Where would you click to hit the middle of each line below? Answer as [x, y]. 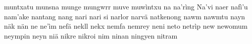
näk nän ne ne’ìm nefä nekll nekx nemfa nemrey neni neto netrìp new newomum [126, 26]
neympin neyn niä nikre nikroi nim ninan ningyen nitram [91, 35]
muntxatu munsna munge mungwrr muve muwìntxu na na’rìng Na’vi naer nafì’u [126, 6]
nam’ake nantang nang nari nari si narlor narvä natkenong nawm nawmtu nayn [125, 16]
